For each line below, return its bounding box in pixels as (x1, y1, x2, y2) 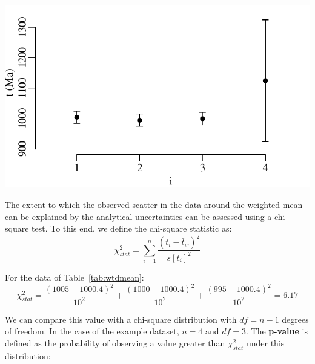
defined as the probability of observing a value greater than (5, 336, 225, 349)
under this (246, 336, 285, 349)
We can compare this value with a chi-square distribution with (5, 313, 237, 325)
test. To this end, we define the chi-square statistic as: (31, 222, 232, 235)
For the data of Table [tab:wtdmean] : (5, 271, 144, 284)
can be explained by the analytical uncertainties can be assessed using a (5, 210, 272, 223)
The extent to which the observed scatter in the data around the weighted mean (5, 198, 303, 210)
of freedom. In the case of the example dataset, (5, 325, 179, 337)
